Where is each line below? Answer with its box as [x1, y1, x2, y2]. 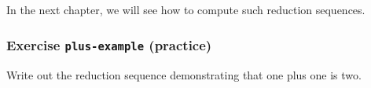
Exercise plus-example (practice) [6, 35, 212, 54]
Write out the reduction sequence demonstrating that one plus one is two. [6, 66, 362, 82]
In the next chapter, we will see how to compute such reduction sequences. [6, 2, 365, 18]
